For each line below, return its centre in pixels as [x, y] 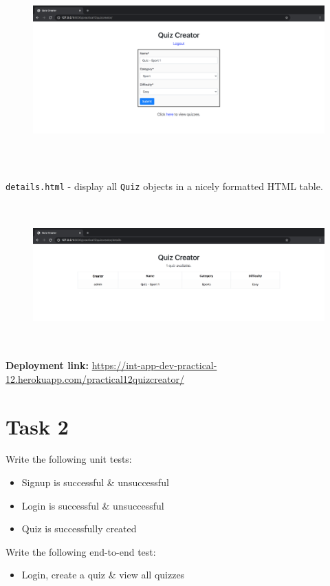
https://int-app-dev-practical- [154, 365]
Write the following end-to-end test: [81, 551]
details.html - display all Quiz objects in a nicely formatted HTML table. [164, 186]
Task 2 [37, 426]
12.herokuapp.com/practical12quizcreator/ [95, 378]
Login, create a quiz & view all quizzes [103, 575]
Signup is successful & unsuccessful [95, 482]
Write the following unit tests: [69, 459]
